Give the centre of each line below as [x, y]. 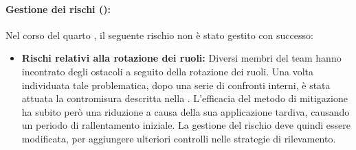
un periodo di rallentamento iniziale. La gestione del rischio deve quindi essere [186, 125]
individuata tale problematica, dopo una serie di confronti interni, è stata [176, 85]
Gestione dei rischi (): [58, 9]
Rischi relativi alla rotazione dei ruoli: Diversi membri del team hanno [181, 58]
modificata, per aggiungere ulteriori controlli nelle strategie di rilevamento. [179, 138]
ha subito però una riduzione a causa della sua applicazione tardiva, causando [186, 111]
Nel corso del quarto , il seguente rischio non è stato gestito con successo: [159, 35]
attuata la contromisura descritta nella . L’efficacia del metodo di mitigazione [185, 98]
